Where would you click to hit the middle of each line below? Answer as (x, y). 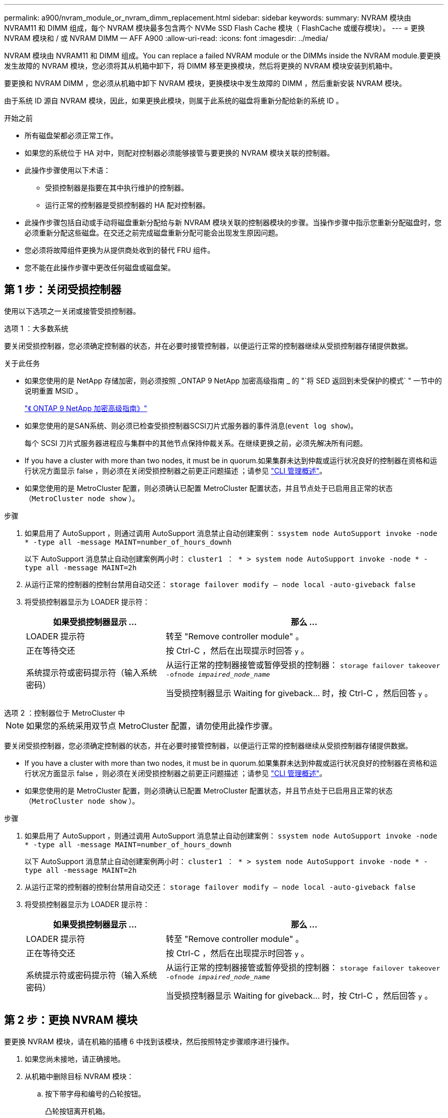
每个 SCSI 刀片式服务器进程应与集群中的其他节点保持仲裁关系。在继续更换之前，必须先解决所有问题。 (196, 443)
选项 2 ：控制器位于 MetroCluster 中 (65, 713)
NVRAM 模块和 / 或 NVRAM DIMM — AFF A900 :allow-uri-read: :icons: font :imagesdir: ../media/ (166, 38)
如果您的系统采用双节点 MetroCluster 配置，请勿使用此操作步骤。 (152, 726)
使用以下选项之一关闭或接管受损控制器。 (72, 311)
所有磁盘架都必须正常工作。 (71, 135)
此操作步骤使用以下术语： (68, 170)
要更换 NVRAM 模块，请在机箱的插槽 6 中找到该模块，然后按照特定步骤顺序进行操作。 (149, 1041)
